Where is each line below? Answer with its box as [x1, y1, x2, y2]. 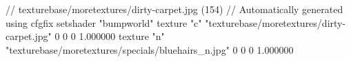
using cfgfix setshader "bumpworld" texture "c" [6, 15, 202, 30]
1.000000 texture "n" [79, 29, 165, 43]
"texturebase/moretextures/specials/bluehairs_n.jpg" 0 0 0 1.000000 [6, 42, 294, 56]
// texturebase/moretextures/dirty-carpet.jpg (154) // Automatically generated [6, 2, 343, 16]
